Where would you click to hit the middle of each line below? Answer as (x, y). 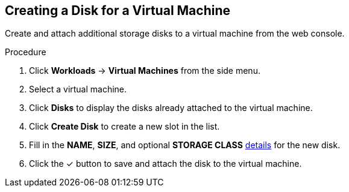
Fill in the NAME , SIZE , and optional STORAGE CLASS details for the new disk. (185, 145)
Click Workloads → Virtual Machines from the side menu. (145, 71)
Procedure (26, 52)
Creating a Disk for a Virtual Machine (118, 10)
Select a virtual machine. (78, 89)
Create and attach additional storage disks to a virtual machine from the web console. (175, 34)
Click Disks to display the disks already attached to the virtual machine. (171, 108)
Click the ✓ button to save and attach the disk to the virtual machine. (165, 164)
